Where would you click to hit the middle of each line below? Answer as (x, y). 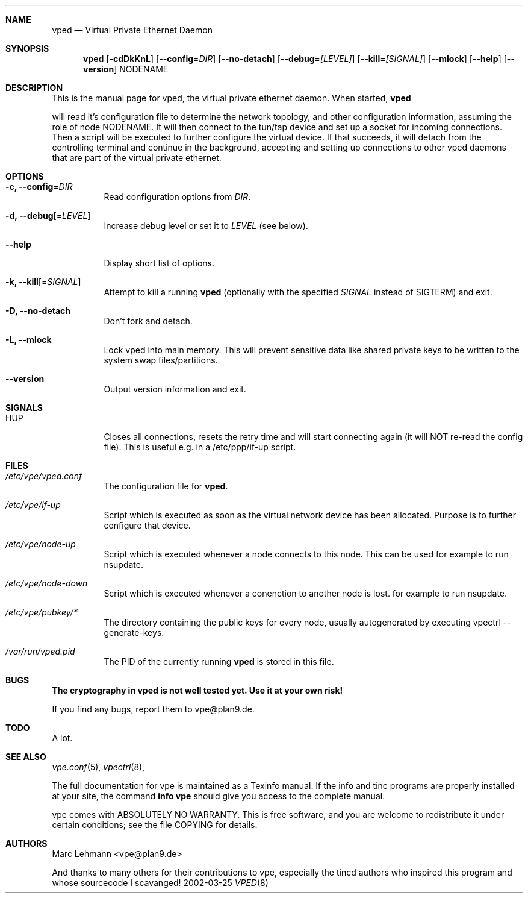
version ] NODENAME (126, 69)
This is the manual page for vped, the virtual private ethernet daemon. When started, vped (231, 98)
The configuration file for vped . (166, 486)
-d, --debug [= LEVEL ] (48, 215)
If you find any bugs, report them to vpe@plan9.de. (153, 709)
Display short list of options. (159, 263)
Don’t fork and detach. (148, 321)
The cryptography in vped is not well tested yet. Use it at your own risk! (197, 690)
